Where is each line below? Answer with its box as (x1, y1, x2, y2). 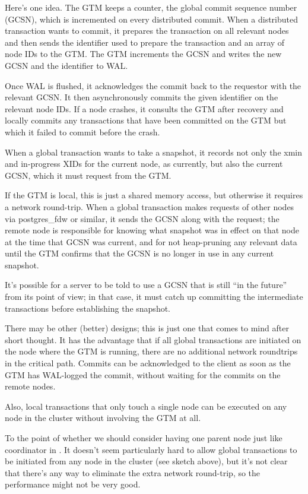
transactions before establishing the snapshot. (5, 302, 171, 314)
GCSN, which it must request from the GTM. (5, 169, 172, 181)
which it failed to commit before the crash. (5, 125, 160, 138)
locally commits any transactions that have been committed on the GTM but (5, 114, 287, 126)
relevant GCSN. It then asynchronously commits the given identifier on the (5, 91, 278, 103)
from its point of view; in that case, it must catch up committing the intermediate (5, 290, 303, 303)
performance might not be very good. (5, 478, 141, 490)
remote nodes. (5, 380, 56, 392)
